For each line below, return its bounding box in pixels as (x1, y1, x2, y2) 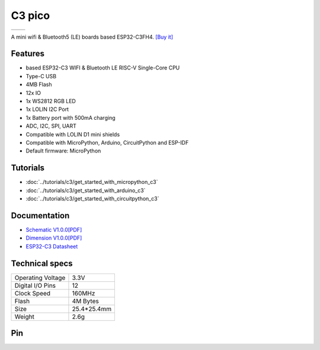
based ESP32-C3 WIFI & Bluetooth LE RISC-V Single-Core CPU (25, 64, 180, 71)
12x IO (25, 89, 41, 96)
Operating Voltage (14, 273, 66, 282)
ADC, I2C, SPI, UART (25, 122, 76, 130)
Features (11, 49, 44, 59)
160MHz (72, 289, 95, 297)
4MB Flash (25, 81, 52, 88)
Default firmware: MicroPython (25, 147, 101, 154)
